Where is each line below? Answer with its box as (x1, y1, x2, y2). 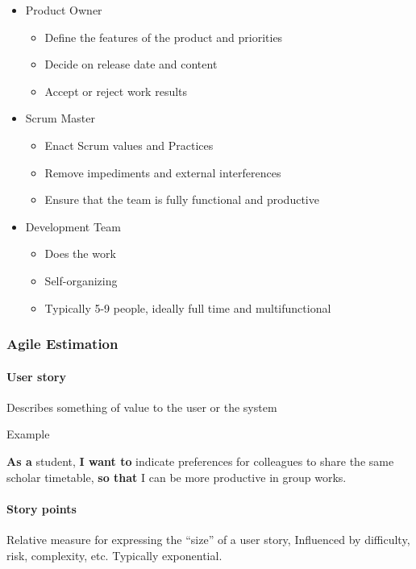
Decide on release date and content (44, 56, 218, 73)
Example (6, 426, 50, 442)
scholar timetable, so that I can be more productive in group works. (6, 468, 347, 485)
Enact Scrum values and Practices (44, 136, 214, 153)
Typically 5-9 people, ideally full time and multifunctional (44, 299, 331, 316)
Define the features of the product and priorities (44, 28, 283, 45)
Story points (6, 500, 77, 517)
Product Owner (25, 2, 102, 18)
